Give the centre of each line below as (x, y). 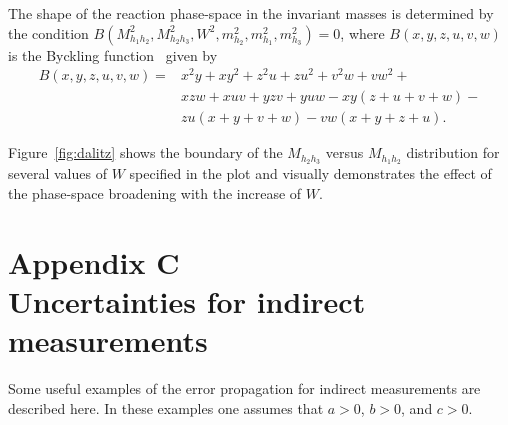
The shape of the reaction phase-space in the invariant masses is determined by (251, 13)
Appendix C (94, 261)
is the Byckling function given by (113, 54)
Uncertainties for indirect (187, 300)
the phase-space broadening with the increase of (155, 192)
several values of (57, 173)
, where (362, 32)
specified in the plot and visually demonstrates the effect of (310, 173)
